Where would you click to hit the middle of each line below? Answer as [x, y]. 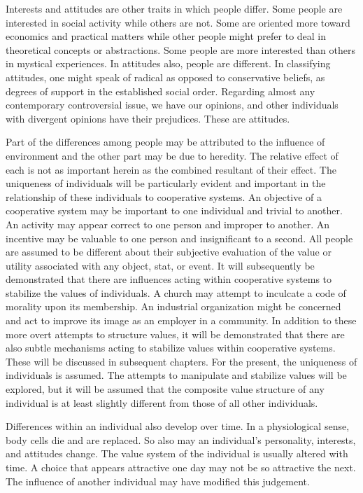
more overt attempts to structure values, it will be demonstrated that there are [175, 334]
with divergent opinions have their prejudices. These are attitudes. [148, 118]
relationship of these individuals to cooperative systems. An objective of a [164, 196]
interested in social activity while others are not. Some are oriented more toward [178, 22]
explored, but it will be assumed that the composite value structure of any [165, 389]
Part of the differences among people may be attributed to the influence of [165, 142]
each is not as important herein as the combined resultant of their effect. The [171, 169]
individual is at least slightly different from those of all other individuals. [162, 402]
